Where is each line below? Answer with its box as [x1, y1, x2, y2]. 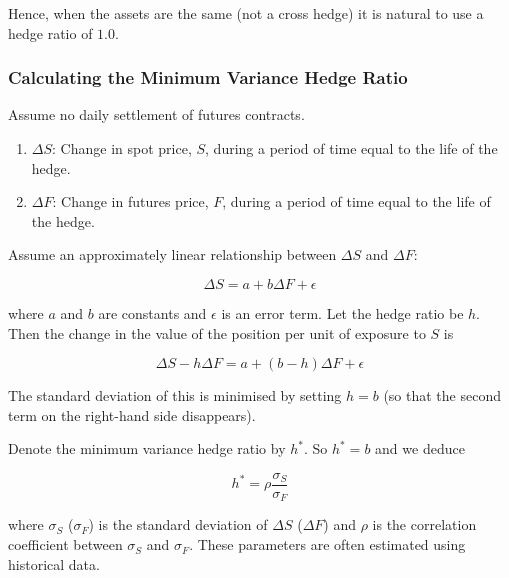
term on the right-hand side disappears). [8, 404, 256, 425]
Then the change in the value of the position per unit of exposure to [8, 322, 426, 343]
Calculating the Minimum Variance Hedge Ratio [8, 65, 408, 90]
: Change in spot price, [52, 138, 192, 158]
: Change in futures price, [52, 191, 209, 212]
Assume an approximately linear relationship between [8, 244, 337, 265]
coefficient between [8, 534, 123, 555]
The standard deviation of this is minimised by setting [8, 385, 342, 406]
